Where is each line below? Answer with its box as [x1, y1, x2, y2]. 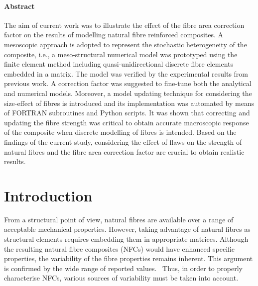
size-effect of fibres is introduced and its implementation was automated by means [4, 97, 255, 108]
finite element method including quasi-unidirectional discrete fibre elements [4, 59, 234, 69]
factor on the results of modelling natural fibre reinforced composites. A [4, 29, 224, 40]
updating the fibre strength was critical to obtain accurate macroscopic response [4, 117, 249, 127]
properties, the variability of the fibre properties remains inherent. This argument [4, 253, 253, 264]
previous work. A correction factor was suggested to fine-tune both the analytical [4, 78, 252, 89]
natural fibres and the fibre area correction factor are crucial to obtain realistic [4, 146, 245, 157]
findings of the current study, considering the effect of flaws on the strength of [4, 136, 242, 147]
